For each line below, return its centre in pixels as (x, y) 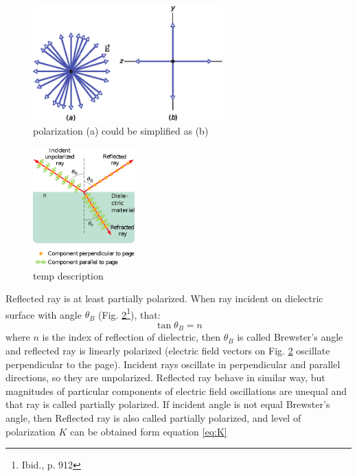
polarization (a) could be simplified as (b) (121, 131)
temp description (68, 275)
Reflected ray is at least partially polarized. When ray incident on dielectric (164, 298)
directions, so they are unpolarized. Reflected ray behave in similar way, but (165, 377)
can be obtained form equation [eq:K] (149, 431)
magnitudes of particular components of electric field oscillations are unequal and (176, 390)
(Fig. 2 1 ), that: (129, 313)
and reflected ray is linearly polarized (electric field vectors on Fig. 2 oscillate (168, 350)
